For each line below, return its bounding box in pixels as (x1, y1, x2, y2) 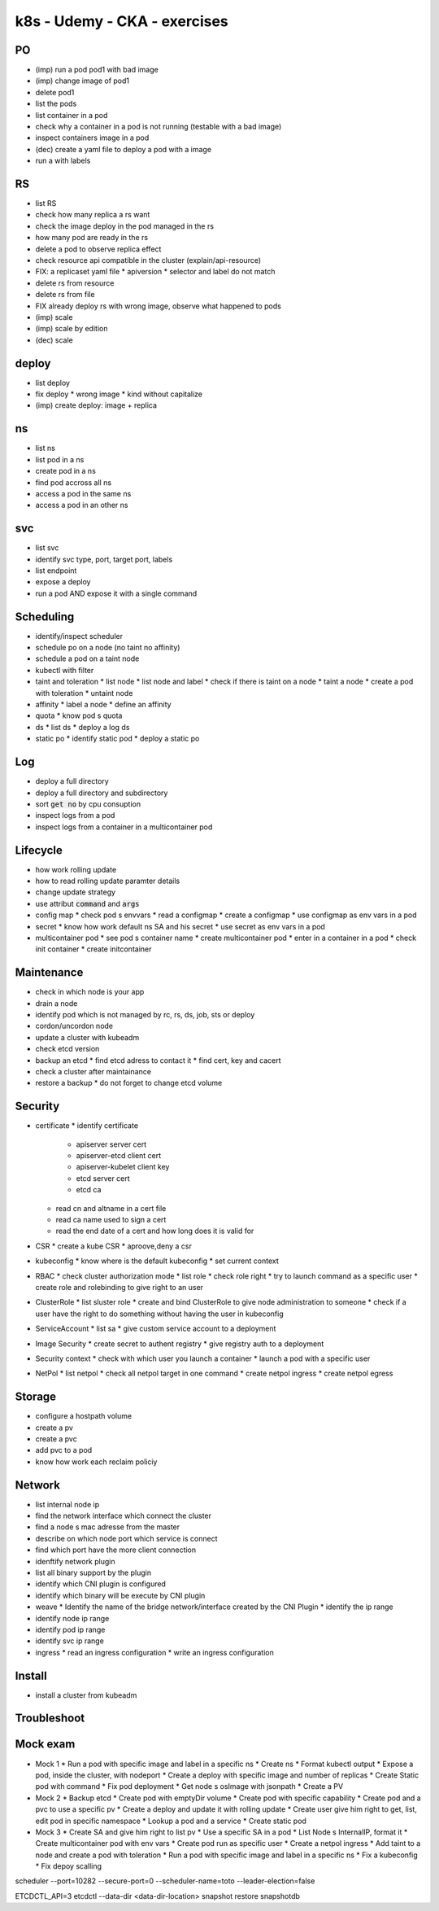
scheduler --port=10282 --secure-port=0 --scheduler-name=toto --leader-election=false (15, 1876, 315, 1886)
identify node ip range (35, 1613, 110, 1623)
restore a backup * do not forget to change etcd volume (35, 1078, 223, 1088)
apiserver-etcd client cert (76, 1151, 162, 1161)
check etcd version (35, 1044, 100, 1054)
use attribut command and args (35, 899, 140, 908)
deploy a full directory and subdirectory (35, 788, 168, 798)
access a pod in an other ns (35, 501, 128, 510)
